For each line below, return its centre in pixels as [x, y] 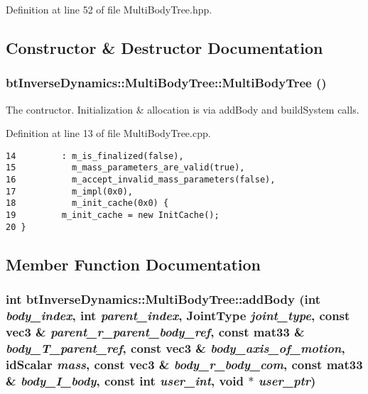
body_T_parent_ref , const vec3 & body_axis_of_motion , [175, 348]
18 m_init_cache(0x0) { [87, 203]
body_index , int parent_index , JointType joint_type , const [178, 315]
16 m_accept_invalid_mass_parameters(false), [141, 180]
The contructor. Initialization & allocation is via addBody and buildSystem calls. [183, 109]
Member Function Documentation [134, 264]
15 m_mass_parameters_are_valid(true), [125, 168]
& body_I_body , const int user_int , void [125, 380]
